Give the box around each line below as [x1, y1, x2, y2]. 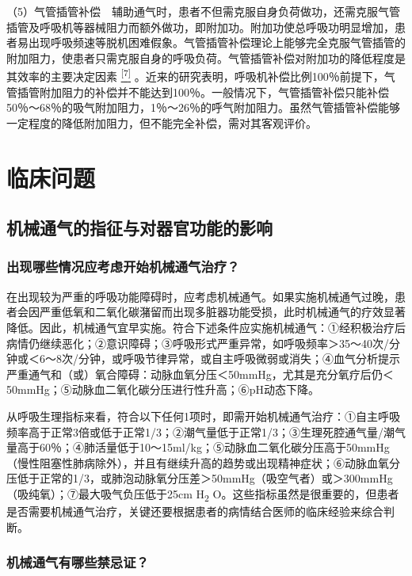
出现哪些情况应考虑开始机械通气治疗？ [6, 257, 240, 277]
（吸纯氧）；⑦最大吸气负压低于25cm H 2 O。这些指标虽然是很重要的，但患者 [6, 485, 399, 504]
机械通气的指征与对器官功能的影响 [6, 216, 273, 240]
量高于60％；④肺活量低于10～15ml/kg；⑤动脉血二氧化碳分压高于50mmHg [6, 439, 390, 456]
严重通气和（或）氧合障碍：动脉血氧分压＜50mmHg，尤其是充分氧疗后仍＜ [6, 365, 394, 382]
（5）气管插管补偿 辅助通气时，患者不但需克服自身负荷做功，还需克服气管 [6, 3, 400, 19]
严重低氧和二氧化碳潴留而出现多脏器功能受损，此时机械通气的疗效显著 [39, 303, 406, 320]
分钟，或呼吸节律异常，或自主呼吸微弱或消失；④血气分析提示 [78, 350, 400, 367]
